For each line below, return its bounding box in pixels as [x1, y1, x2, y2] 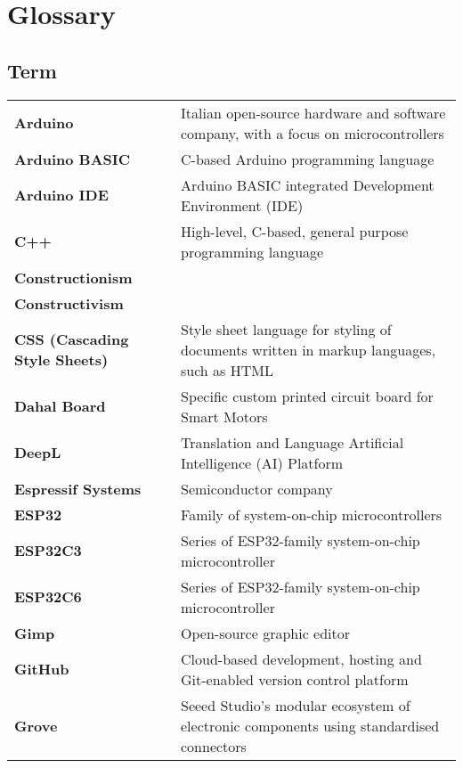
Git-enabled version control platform [181, 668, 409, 690]
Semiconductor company [181, 478, 333, 499]
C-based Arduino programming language [181, 148, 435, 169]
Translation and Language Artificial [181, 431, 404, 453]
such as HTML [181, 359, 273, 380]
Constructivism [14, 292, 124, 314]
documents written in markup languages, [181, 339, 436, 360]
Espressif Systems [14, 478, 142, 499]
